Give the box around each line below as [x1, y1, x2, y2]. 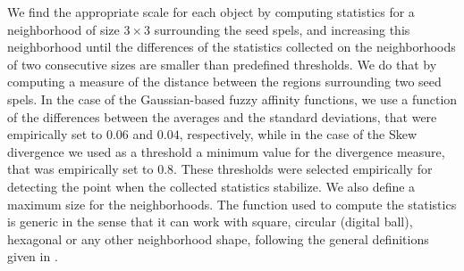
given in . [7, 247, 58, 266]
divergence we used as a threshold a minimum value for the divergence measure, [7, 142, 445, 160]
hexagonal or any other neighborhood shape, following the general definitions [7, 229, 429, 248]
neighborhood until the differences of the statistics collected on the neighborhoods [7, 37, 456, 56]
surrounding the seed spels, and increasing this [154, 20, 410, 38]
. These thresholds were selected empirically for [173, 160, 433, 178]
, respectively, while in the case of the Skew [179, 125, 418, 144]
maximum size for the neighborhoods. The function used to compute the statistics [7, 194, 457, 213]
